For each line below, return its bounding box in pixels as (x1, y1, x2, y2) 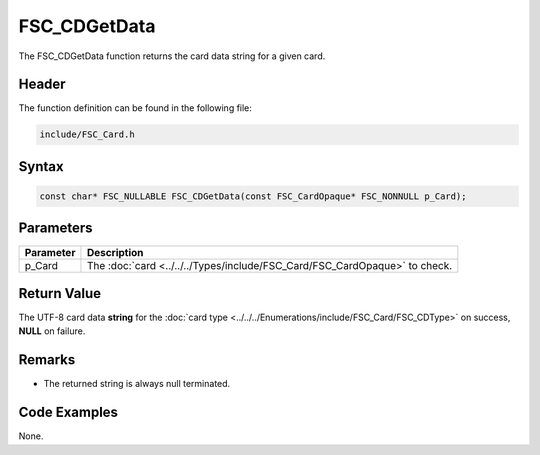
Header (18, 76, 66, 93)
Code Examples (18, 404, 119, 421)
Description (86, 245, 144, 259)
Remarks (18, 351, 76, 369)
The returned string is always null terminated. (43, 378, 231, 390)
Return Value (18, 285, 102, 302)
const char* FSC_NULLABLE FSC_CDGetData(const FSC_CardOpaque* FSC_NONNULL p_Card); (39, 191, 467, 202)
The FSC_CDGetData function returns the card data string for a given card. (18, 50, 326, 62)
